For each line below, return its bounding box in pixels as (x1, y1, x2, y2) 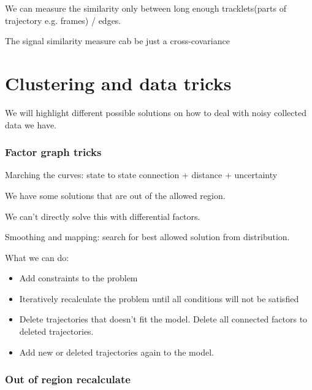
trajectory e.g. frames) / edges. (5, 14, 121, 26)
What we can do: (5, 251, 69, 263)
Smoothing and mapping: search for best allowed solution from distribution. (5, 230, 290, 243)
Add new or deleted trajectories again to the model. (19, 345, 214, 358)
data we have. (5, 118, 56, 131)
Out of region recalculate (5, 372, 131, 387)
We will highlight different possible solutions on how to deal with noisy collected (5, 106, 306, 119)
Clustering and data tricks (5, 70, 232, 95)
